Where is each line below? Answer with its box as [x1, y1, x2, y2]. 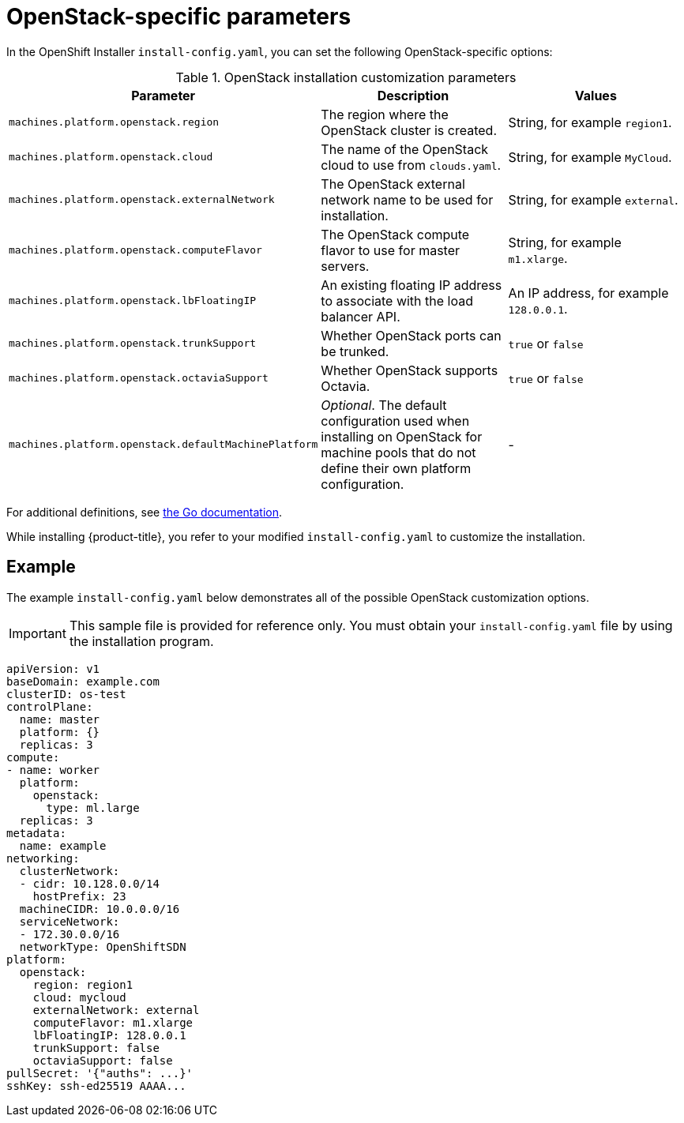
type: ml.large [46, 801, 140, 814]
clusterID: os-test [6, 687, 126, 700]
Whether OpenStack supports [321, 362, 498, 378]
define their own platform [321, 460, 472, 476]
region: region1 [32, 978, 133, 991]
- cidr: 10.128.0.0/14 [19, 877, 160, 890]
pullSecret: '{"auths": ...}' [6, 1066, 194, 1080]
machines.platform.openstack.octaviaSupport [9, 372, 269, 385]
